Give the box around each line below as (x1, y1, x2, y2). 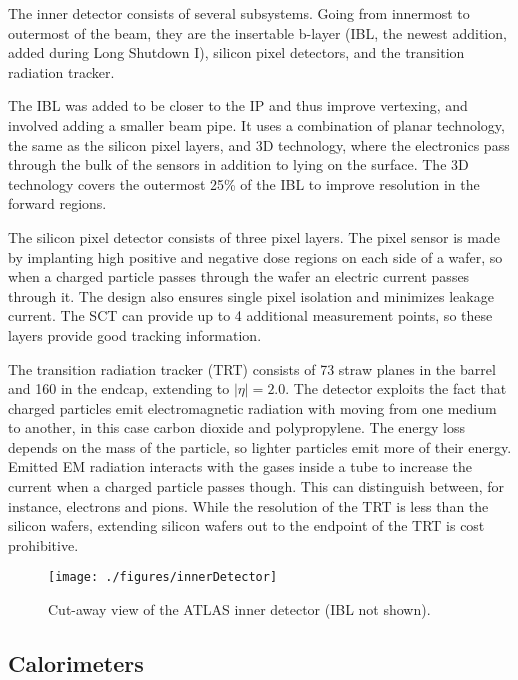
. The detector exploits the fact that (285, 378, 507, 399)
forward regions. (8, 193, 107, 214)
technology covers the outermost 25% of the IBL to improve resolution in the (8, 173, 480, 194)
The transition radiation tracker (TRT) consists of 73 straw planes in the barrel (8, 358, 496, 379)
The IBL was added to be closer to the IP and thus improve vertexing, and (8, 95, 468, 116)
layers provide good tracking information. (8, 324, 262, 345)
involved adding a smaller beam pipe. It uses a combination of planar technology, (8, 114, 505, 135)
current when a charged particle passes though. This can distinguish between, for (8, 476, 505, 497)
